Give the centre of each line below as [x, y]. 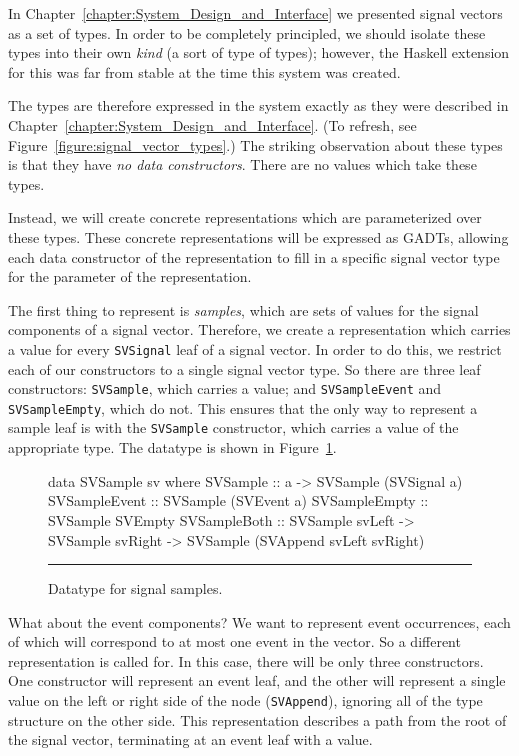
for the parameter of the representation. [130, 276]
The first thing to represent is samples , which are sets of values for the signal [243, 309]
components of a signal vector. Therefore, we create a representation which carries [259, 329]
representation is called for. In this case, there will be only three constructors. [246, 660]
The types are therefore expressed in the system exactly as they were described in [258, 105]
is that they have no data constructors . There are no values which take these [242, 164]
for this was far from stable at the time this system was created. [204, 71]
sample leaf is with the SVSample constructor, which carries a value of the [233, 427]
